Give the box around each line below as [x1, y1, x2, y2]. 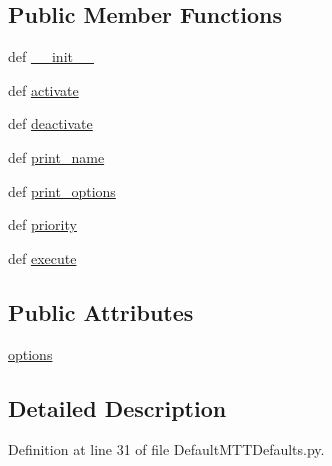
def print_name [8, 146, 105, 167]
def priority [8, 214, 77, 235]
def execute [8, 247, 77, 268]
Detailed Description [8, 392, 227, 423]
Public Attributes [8, 296, 194, 327]
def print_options [8, 180, 116, 201]
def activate [8, 79, 79, 100]
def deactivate [8, 113, 93, 134]
